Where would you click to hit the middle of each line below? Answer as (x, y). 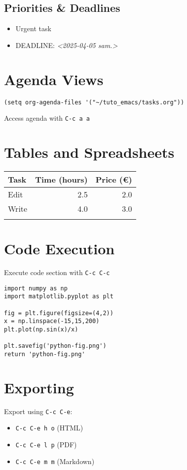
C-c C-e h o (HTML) (49, 428)
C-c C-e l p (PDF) (46, 445)
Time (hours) (61, 179)
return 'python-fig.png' (45, 354)
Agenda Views (54, 79)
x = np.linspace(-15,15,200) (52, 321)
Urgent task (33, 28)
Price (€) (114, 179)
